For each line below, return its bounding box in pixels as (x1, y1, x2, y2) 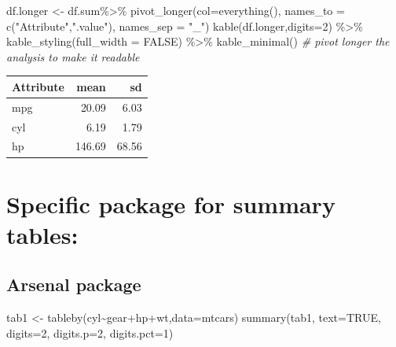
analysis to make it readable (6, 48, 140, 65)
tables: (6, 218, 79, 250)
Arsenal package (6, 272, 141, 297)
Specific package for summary (6, 187, 335, 220)
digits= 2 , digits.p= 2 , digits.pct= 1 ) (6, 324, 174, 341)
